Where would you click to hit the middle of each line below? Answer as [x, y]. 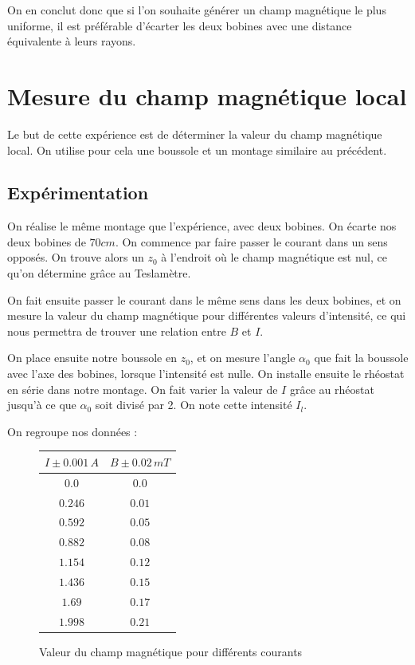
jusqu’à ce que [42, 405]
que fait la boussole [361, 358]
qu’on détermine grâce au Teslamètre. [99, 273]
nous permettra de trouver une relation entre [117, 331]
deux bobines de [47, 241]
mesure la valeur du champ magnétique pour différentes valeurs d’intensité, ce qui [207, 315]
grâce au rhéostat [332, 389]
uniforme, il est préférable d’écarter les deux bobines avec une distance [180, 25]
